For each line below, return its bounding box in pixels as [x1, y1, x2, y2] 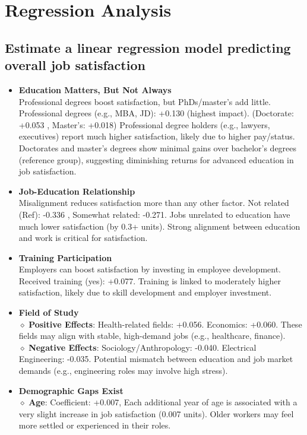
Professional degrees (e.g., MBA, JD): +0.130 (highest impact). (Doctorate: [18, 107, 294, 119]
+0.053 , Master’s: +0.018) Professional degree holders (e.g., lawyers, [18, 118, 270, 131]
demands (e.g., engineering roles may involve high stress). [18, 364, 228, 377]
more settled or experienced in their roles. [18, 419, 171, 431]
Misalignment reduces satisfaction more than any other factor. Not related [18, 196, 289, 209]
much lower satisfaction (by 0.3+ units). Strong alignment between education [18, 220, 300, 232]
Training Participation [18, 251, 112, 263]
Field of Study [18, 306, 79, 319]
